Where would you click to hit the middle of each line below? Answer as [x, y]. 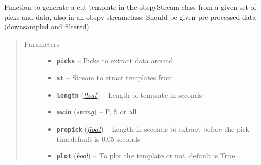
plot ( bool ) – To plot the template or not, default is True [146, 156]
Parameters [42, 43]
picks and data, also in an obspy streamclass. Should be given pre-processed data [130, 16]
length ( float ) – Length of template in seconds [129, 94]
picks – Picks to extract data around [115, 60]
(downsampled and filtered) [47, 27]
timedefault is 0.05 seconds [98, 138]
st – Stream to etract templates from [115, 78]
